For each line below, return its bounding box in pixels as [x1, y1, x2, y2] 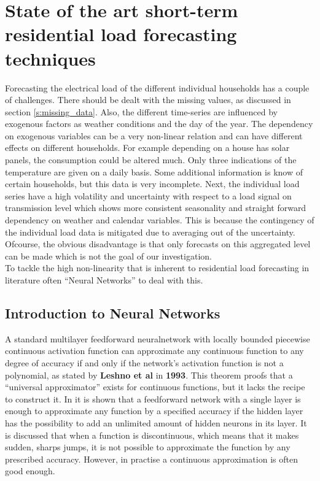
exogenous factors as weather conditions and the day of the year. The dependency [5, 117, 313, 130]
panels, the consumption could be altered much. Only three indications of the [5, 153, 297, 166]
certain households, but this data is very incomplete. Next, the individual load [5, 177, 300, 190]
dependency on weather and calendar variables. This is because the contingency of [5, 214, 314, 226]
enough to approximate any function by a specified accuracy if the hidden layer [5, 404, 303, 417]
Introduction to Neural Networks [5, 303, 220, 322]
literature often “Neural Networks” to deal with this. [5, 274, 203, 286]
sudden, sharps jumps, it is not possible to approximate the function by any [5, 441, 291, 453]
